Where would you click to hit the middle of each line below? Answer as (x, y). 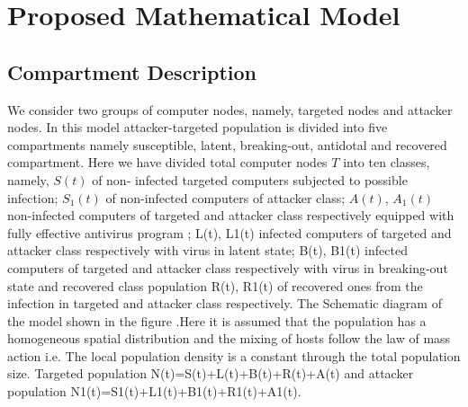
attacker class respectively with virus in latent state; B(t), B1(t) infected (207, 250)
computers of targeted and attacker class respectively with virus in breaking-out (228, 267)
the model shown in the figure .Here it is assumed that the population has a (217, 320)
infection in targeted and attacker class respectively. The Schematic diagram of (225, 303)
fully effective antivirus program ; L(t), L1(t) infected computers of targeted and (229, 232)
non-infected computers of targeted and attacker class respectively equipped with (231, 215)
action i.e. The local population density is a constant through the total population (234, 355)
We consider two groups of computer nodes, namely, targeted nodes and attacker (230, 109)
